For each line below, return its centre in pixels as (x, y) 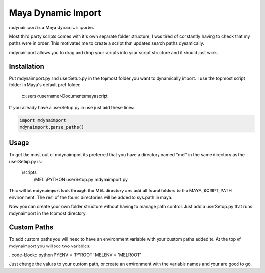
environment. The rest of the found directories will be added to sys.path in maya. (91, 197)
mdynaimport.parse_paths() (52, 127)
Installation (26, 66)
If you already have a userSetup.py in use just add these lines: (72, 107)
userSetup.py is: (26, 162)
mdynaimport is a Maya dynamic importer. (52, 27)
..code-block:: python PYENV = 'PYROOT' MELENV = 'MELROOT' (75, 255)
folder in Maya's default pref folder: (45, 85)
